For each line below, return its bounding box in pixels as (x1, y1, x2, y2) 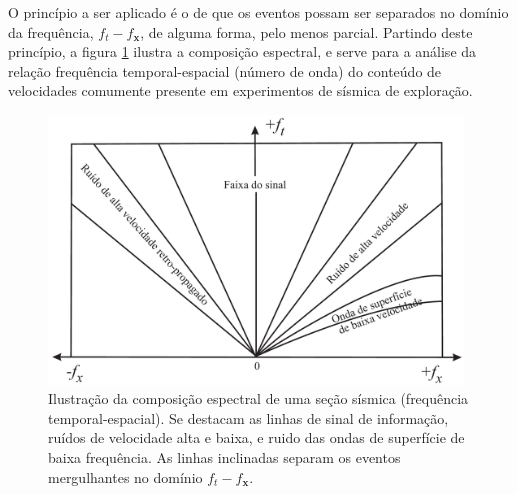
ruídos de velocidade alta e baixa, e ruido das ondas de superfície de (48, 427, 465, 448)
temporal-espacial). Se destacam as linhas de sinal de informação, (48, 407, 449, 428)
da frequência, (8, 21, 94, 42)
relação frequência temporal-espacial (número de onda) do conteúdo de (8, 60, 442, 81)
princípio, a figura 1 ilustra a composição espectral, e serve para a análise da (8, 41, 477, 62)
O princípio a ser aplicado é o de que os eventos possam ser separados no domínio (8, 2, 509, 22)
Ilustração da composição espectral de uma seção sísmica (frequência (48, 388, 469, 409)
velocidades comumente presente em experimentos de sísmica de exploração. (8, 80, 473, 101)
